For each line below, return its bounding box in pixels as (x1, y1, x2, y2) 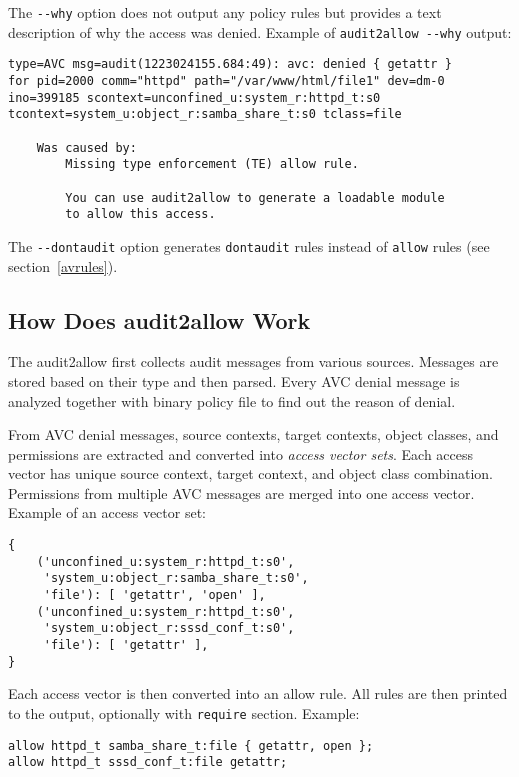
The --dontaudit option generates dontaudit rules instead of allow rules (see (8, 235, 490, 256)
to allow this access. (65, 207, 216, 222)
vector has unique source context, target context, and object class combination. (8, 463, 493, 484)
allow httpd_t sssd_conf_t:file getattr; (8, 755, 288, 770)
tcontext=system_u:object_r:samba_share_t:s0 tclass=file (8, 107, 402, 122)
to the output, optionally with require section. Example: (8, 702, 360, 723)
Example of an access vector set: (8, 502, 206, 523)
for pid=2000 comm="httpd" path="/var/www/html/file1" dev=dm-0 (8, 73, 445, 88)
